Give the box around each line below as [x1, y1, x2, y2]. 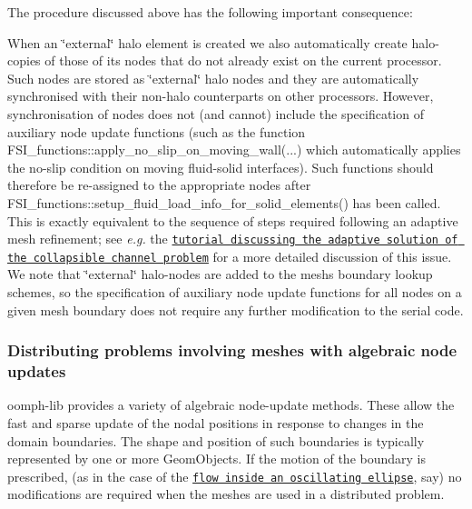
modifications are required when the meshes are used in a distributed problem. [7, 484, 445, 504]
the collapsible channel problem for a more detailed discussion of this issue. [7, 246, 452, 265]
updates [7, 360, 66, 383]
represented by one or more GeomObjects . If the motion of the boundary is [7, 449, 426, 468]
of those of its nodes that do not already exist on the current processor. [44, 51, 442, 70]
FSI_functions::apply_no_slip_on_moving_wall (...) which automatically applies [7, 140, 461, 159]
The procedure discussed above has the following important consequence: [7, 3, 413, 21]
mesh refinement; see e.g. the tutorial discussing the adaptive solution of [7, 229, 458, 248]
